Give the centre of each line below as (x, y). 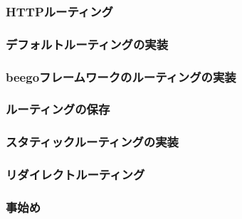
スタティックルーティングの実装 (92, 142)
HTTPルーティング (59, 11)
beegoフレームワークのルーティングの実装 (121, 76)
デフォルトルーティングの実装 (87, 44)
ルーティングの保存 (58, 109)
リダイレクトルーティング (75, 175)
